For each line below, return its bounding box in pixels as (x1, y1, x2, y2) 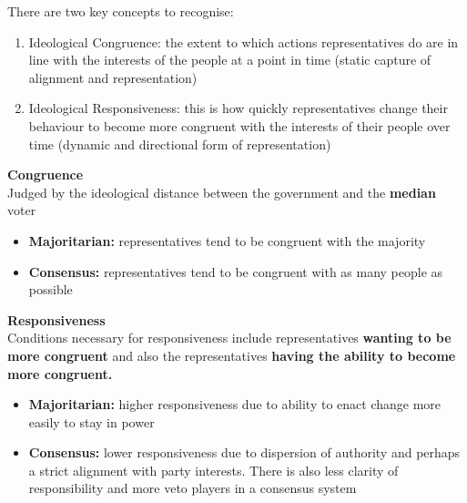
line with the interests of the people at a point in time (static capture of (28, 50, 431, 69)
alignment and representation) (28, 67, 198, 87)
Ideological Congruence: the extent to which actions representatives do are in (28, 32, 459, 51)
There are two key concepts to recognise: (7, 2, 234, 20)
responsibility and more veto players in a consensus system (28, 478, 357, 498)
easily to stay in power (28, 412, 155, 431)
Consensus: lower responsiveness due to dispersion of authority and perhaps (28, 443, 461, 462)
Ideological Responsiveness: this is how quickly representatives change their (28, 98, 448, 118)
